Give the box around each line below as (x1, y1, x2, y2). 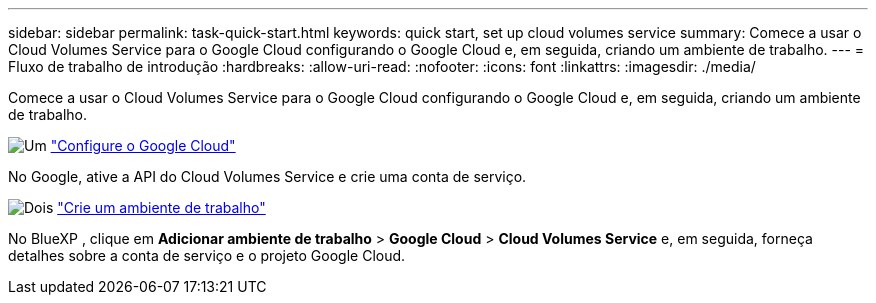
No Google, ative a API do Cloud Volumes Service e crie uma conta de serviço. (8, 168, 527, 185)
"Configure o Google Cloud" (50, 137, 236, 154)
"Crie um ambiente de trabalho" (57, 199, 266, 216)
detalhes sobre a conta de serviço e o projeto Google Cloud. (8, 247, 406, 264)
